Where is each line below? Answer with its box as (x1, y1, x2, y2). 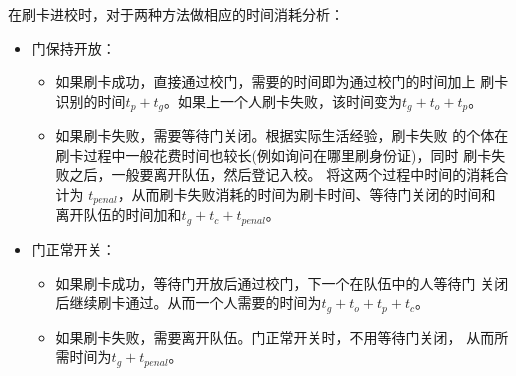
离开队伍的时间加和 (55, 204, 182, 225)
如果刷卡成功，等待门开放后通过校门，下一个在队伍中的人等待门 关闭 (55, 272, 509, 293)
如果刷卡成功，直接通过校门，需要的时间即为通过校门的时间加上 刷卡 (55, 71, 509, 92)
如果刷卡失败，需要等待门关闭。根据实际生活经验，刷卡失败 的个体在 (55, 125, 509, 146)
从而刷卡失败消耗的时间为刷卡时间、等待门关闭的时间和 (131, 184, 496, 205)
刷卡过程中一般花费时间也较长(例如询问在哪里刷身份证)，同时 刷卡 (55, 144, 492, 165)
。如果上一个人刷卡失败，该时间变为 (164, 90, 403, 111)
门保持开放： (31, 37, 116, 58)
